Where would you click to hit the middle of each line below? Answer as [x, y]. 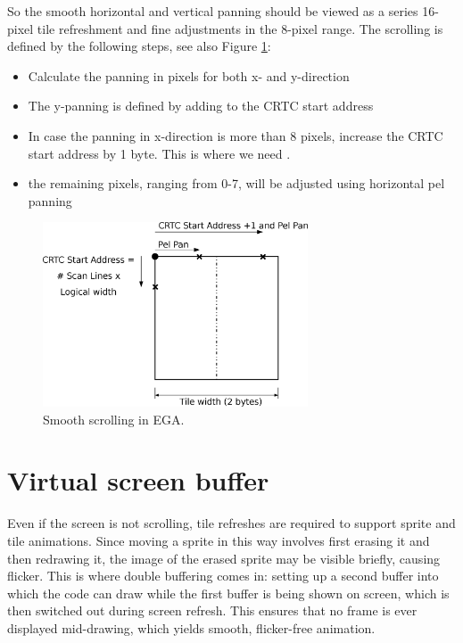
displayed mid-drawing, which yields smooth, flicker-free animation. [191, 627]
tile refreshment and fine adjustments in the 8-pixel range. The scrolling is [240, 28]
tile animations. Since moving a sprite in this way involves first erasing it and [219, 540]
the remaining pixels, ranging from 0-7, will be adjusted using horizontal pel [236, 183]
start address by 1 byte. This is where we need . [159, 153]
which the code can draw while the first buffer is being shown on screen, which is [228, 593]
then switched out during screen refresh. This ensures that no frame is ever [212, 610]
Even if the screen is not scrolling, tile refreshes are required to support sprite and [231, 523]
